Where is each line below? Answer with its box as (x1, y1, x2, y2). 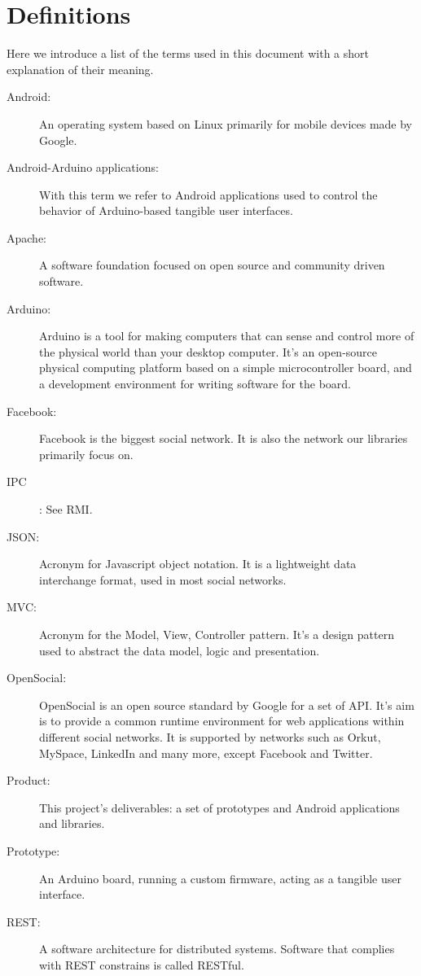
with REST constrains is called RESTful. (39, 956, 244, 973)
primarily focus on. (39, 445, 134, 462)
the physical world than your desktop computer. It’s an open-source (39, 343, 378, 360)
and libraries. (39, 815, 105, 832)
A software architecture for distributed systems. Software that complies (39, 940, 395, 957)
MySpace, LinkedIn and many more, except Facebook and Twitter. (39, 744, 373, 761)
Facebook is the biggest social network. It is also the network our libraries (39, 430, 408, 447)
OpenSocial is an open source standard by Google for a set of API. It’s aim (39, 696, 414, 713)
